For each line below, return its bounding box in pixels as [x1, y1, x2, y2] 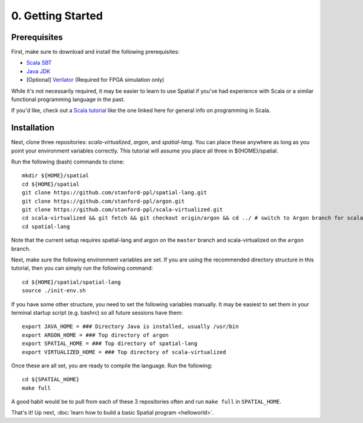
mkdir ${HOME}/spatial [22, 172, 90, 179]
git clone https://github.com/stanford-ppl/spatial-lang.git [22, 189, 207, 196]
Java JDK [26, 67, 51, 75]
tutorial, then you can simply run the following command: [11, 264, 154, 272]
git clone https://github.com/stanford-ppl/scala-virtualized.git [22, 206, 223, 213]
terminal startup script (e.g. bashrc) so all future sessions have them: [11, 309, 183, 316]
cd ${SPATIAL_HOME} [22, 376, 80, 383]
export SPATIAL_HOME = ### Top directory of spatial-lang [22, 340, 198, 347]
